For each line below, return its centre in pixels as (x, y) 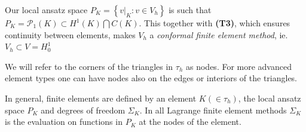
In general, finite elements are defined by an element (101, 98)
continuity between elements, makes (70, 34)
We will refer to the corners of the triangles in (89, 66)
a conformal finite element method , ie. (219, 34)
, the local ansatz (270, 98)
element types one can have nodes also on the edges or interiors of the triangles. (151, 78)
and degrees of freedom (83, 110)
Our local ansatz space (46, 10)
